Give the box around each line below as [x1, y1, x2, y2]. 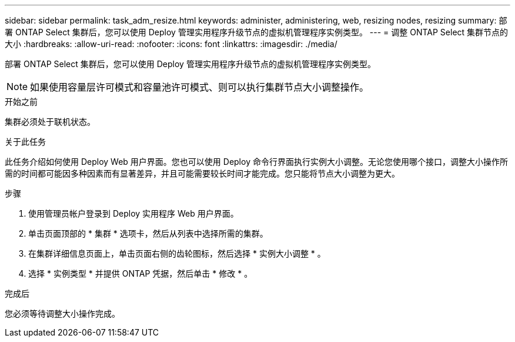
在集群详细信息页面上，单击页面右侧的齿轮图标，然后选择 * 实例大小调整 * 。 [28, 248, 326, 258]
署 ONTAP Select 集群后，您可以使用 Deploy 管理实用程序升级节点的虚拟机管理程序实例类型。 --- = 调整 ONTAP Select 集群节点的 [5, 27, 509, 37]
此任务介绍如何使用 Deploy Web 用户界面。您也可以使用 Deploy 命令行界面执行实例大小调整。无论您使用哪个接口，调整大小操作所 [5, 157, 508, 167]
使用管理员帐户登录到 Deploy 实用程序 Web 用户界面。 [28, 208, 239, 218]
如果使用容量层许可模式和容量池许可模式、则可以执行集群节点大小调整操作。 [30, 81, 369, 93]
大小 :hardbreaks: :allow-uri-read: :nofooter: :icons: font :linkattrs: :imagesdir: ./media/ [5, 39, 337, 49]
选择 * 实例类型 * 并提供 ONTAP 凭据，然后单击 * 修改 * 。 [28, 268, 253, 278]
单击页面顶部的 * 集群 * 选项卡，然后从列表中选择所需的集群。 [28, 228, 268, 238]
